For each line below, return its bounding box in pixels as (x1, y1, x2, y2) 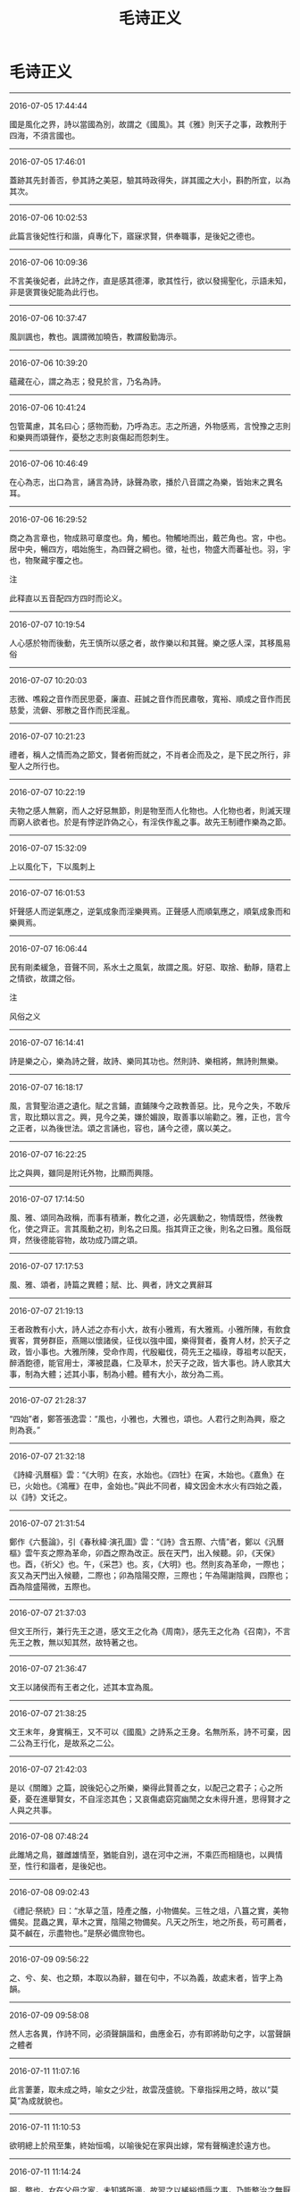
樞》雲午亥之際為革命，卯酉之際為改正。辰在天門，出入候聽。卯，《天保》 (9, 1547, 279, 1558)
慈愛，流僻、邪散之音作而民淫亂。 (9, 704, 135, 715)
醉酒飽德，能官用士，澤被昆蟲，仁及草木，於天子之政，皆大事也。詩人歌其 (9, 1357, 283, 1368)
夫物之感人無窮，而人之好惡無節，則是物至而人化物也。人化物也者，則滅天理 (9, 805, 291, 816)
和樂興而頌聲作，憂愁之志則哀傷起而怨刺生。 (9, 431, 174, 443)
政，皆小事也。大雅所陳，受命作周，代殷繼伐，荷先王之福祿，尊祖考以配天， (9, 1346, 291, 1357)
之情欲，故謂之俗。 (9, 972, 80, 984)
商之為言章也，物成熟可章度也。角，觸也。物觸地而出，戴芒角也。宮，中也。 (9, 532, 291, 543)
